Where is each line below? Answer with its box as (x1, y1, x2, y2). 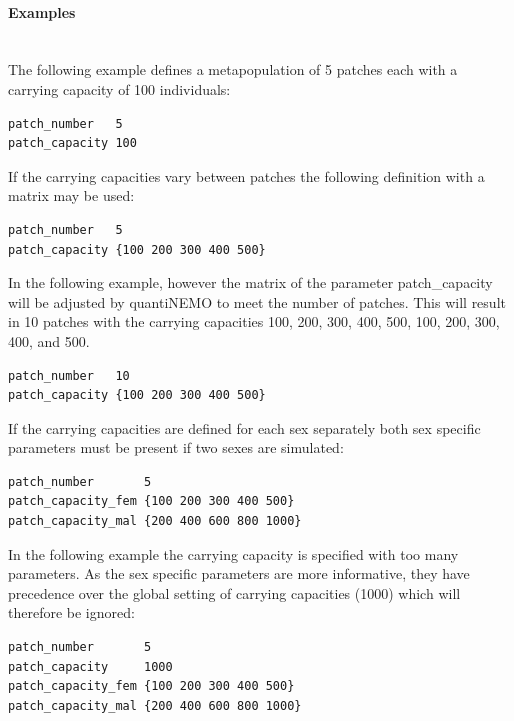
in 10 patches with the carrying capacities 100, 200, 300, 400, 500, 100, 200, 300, (8, 311, 500, 332)
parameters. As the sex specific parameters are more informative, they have (8, 563, 470, 584)
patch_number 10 (8, 368, 130, 383)
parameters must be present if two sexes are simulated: (8, 437, 344, 458)
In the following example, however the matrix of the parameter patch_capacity (8, 272, 493, 293)
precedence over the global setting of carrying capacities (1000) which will (8, 582, 461, 603)
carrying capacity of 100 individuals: (8, 78, 231, 99)
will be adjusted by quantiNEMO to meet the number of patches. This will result (8, 291, 506, 312)
